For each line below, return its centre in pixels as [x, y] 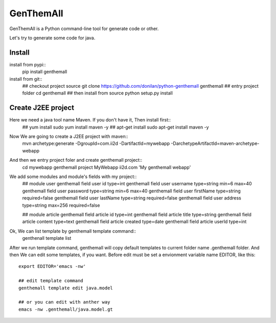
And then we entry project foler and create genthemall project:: [76, 160]
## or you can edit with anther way [64, 302]
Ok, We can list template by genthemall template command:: [73, 231]
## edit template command [51, 281]
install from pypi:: [28, 64]
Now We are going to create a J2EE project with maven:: [69, 136]
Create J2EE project [42, 108]
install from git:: [26, 79]
